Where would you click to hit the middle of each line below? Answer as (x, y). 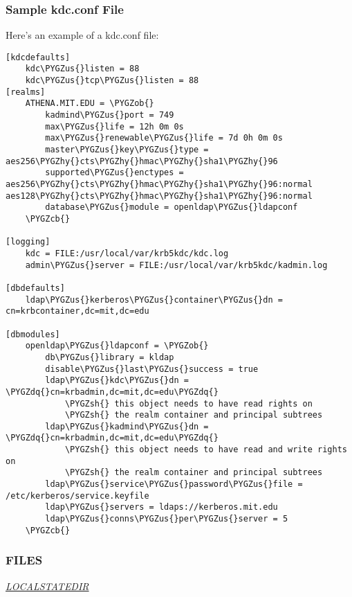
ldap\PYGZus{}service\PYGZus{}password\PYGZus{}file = (174, 484)
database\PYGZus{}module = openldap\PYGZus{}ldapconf (172, 207)
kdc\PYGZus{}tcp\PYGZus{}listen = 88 (112, 81)
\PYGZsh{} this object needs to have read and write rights (206, 450)
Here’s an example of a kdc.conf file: (82, 35)
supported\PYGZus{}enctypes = (114, 173)
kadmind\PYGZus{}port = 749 (110, 115)
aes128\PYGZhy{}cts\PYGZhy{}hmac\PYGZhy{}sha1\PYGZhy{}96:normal (159, 196)
